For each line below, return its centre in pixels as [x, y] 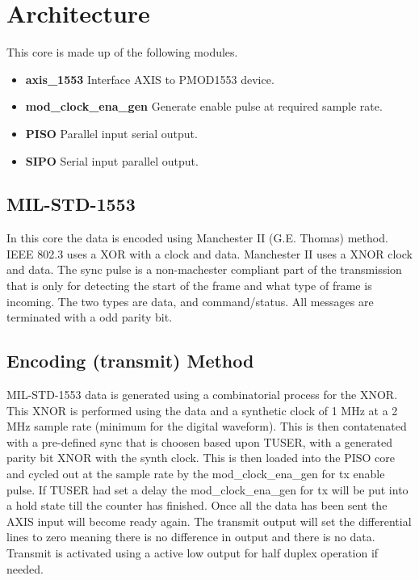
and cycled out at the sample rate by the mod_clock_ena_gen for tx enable [196, 474]
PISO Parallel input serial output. [111, 133]
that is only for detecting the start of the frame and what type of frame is [189, 286]
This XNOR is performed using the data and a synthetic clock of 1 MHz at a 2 [202, 410]
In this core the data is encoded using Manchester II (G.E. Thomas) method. [197, 238]
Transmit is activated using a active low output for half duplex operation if [193, 553]
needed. [25, 568]
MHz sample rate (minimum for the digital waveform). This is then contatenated [207, 426]
